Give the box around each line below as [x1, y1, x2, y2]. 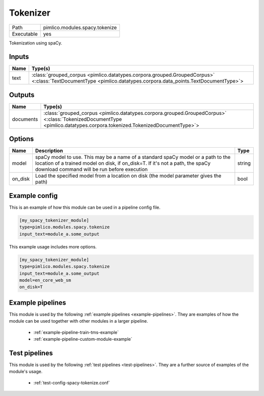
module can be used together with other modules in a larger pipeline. [9, 318, 149, 324]
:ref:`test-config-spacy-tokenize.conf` [33, 379, 110, 386]
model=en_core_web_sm [19, 277, 71, 283]
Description [35, 147, 63, 154]
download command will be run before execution [35, 166, 148, 173]
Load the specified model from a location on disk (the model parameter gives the [35, 173, 222, 179]
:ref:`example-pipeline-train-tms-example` [33, 329, 119, 335]
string [237, 160, 251, 167]
